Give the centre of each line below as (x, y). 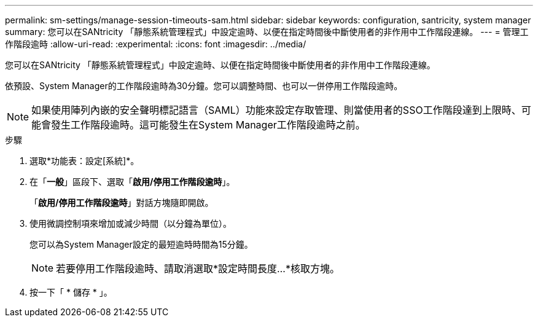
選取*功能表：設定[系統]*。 (84, 161)
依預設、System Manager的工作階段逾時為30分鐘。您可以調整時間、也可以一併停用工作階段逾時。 (204, 86)
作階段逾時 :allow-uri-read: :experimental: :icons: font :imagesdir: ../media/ (156, 44)
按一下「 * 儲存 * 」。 (71, 292)
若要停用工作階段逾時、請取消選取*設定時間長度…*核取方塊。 (198, 269)
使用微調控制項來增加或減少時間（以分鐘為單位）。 (131, 223)
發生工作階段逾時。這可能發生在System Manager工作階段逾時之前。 (208, 125)
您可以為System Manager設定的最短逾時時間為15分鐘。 (141, 244)
